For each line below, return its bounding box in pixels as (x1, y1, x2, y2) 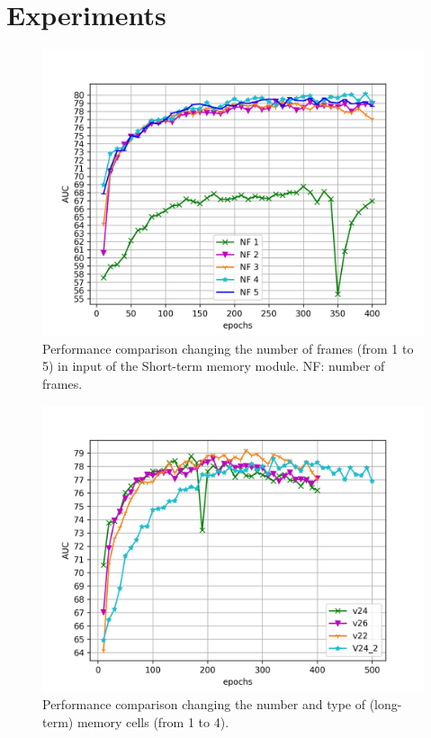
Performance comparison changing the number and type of (42, 695, 366, 714)
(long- (369, 695, 402, 714)
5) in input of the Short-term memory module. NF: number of (42, 356, 385, 375)
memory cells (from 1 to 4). (76, 712, 229, 731)
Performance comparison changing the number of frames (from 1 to (42, 338, 414, 357)
